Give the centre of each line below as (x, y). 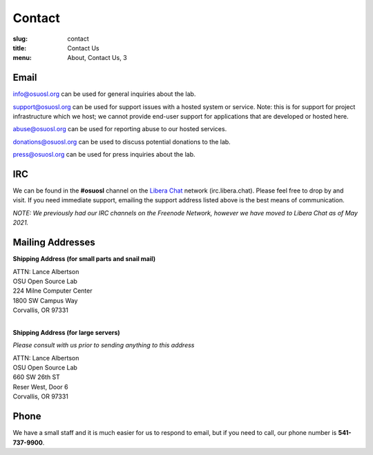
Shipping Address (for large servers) (66, 332)
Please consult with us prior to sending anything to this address (104, 345)
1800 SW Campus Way (45, 300)
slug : (20, 39)
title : (20, 48)
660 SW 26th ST (36, 377)
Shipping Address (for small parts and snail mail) (84, 259)
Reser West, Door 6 (40, 387)
